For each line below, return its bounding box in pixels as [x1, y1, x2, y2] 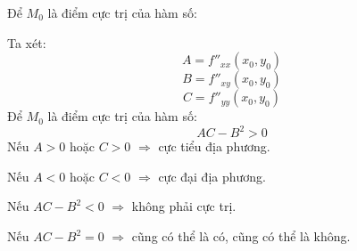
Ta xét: [7, 33, 46, 52]
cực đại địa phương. [158, 166, 266, 185]
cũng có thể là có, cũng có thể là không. [131, 227, 351, 246]
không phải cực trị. [131, 197, 237, 215]
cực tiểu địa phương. [158, 137, 270, 156]
